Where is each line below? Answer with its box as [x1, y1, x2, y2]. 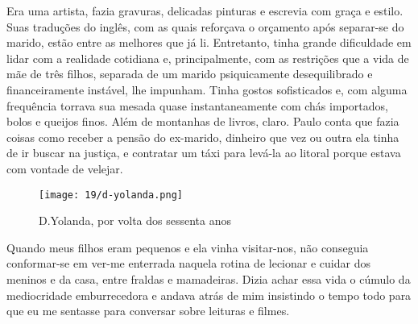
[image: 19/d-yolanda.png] [39, 189, 183, 201]
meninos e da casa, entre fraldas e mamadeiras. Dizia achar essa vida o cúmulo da [6, 270, 411, 287]
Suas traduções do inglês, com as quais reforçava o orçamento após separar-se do [6, 18, 404, 35]
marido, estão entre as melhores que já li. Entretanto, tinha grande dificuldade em [6, 34, 412, 51]
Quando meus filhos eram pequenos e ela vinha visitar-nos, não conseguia [6, 239, 369, 255]
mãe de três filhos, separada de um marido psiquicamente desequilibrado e [6, 65, 373, 82]
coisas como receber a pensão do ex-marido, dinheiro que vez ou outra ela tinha [6, 128, 399, 145]
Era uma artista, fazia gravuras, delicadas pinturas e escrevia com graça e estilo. [6, 2, 404, 19]
